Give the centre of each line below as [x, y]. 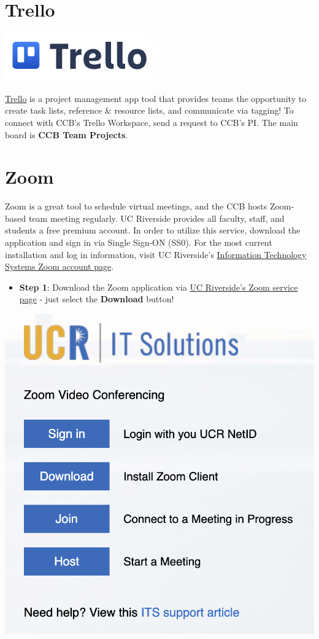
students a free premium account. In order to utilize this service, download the [153, 230]
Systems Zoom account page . [60, 266]
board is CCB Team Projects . [67, 134]
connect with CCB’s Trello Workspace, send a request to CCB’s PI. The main [152, 122]
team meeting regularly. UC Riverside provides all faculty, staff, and [156, 218]
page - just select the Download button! [97, 299]
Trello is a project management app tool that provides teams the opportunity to [156, 98]
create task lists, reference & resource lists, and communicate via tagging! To [149, 110]
